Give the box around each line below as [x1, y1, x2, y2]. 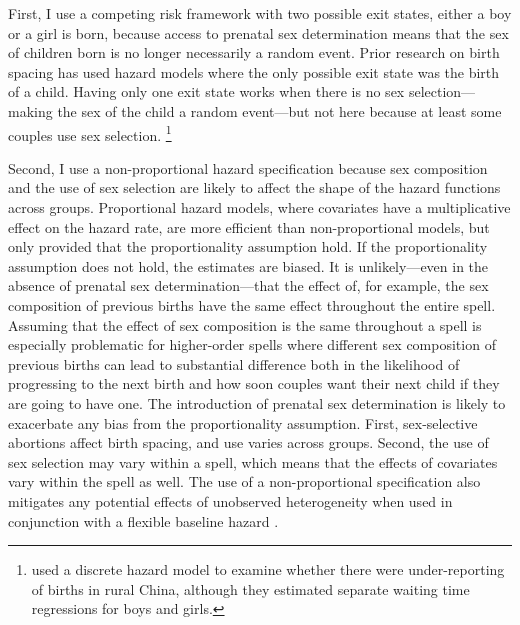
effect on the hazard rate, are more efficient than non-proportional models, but [8, 216, 490, 237]
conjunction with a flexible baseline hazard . [8, 510, 279, 531]
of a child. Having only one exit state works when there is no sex [8, 81, 405, 102]
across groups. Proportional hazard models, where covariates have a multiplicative [8, 197, 511, 217]
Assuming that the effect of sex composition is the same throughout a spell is [8, 314, 482, 335]
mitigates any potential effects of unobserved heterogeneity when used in [8, 490, 453, 511]
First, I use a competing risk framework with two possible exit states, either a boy [8, 3, 512, 23]
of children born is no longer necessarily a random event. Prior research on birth [8, 42, 500, 63]
